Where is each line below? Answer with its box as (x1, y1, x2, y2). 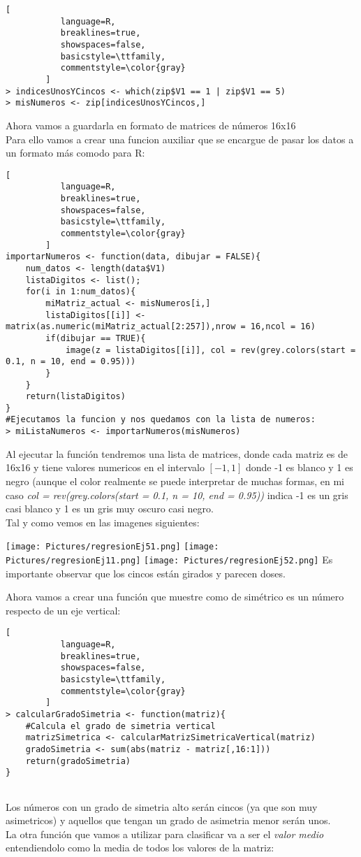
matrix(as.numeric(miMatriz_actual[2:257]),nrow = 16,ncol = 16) (6, 322, 316, 332)
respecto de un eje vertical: (6, 603, 121, 617)
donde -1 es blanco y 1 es (246, 460, 353, 475)
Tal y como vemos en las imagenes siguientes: (6, 514, 200, 529)
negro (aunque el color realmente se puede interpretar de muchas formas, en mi (6, 473, 345, 488)
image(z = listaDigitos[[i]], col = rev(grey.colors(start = (65, 345, 356, 355)
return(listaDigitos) (25, 391, 126, 402)
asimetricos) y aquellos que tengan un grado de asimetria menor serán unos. (6, 813, 331, 828)
